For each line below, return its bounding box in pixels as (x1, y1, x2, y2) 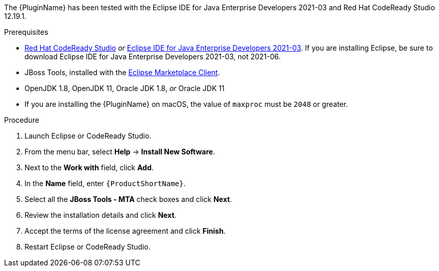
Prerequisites (4, 28, 48, 36)
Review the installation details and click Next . (25, 211, 177, 219)
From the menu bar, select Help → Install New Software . (25, 147, 215, 156)
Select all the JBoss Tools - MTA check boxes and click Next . (25, 195, 232, 204)
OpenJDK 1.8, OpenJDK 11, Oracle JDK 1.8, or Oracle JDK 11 (25, 84, 225, 93)
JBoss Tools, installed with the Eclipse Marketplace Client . (25, 68, 220, 77)
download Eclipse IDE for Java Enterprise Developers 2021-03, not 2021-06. (25, 52, 281, 61)
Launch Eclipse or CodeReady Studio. (25, 131, 152, 140)
